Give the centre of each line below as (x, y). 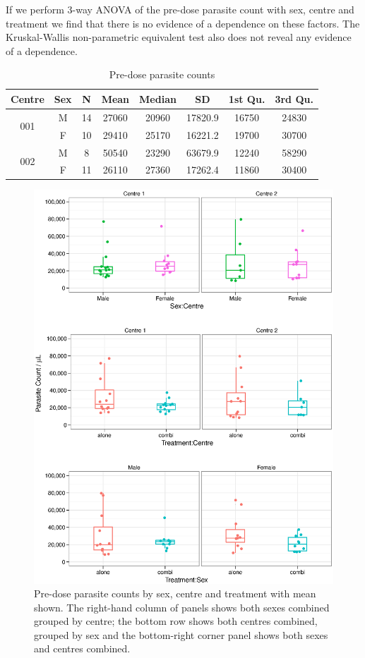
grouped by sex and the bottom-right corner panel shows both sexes (181, 634)
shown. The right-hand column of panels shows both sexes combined (182, 607)
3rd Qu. (294, 98)
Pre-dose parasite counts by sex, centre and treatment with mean (175, 593)
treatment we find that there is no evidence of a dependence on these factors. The (183, 23)
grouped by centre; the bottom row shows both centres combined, (176, 621)
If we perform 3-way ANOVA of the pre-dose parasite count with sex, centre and (180, 9)
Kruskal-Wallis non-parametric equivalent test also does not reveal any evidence (179, 37)
